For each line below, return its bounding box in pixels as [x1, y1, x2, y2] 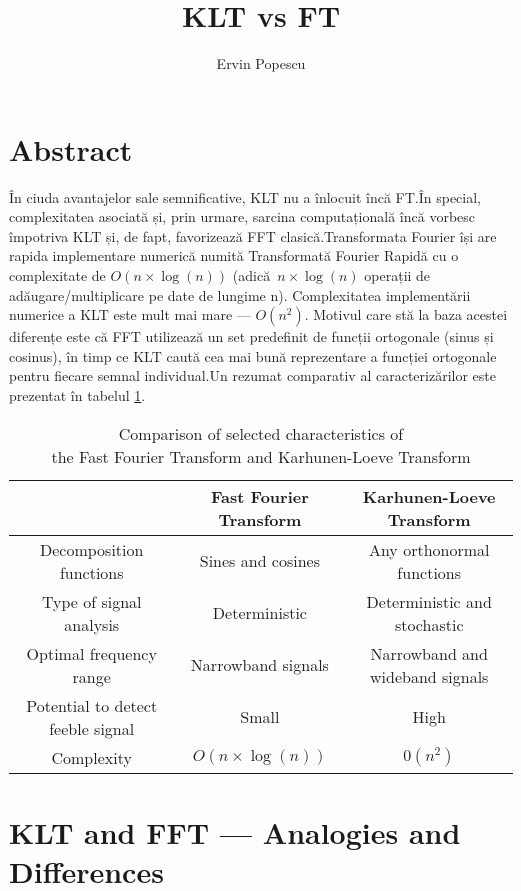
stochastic [394, 612, 464, 636]
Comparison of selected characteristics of [118, 421, 404, 445]
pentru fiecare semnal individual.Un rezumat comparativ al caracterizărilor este [9, 365, 496, 386]
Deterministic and [366, 589, 492, 613]
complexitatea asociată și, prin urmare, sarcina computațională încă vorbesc [9, 206, 476, 227]
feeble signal [49, 716, 135, 740]
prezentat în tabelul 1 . [9, 385, 146, 405]
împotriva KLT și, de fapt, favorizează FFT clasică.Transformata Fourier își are [9, 225, 497, 246]
